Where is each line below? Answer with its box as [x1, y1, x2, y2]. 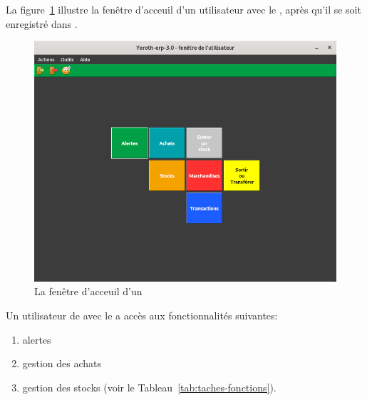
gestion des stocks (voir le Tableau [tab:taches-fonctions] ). [22, 379, 276, 394]
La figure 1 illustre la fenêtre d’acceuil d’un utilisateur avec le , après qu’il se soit [6, 2, 361, 16]
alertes [22, 332, 51, 347]
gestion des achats [22, 356, 102, 371]
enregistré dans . [6, 16, 78, 31]
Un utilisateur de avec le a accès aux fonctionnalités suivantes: [6, 307, 278, 322]
